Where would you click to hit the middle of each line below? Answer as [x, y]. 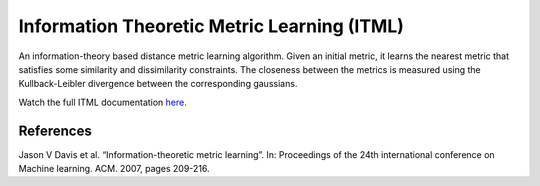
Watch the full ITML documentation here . [102, 102]
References [55, 130]
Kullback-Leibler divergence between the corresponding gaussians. [158, 84]
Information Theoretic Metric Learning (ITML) [211, 26]
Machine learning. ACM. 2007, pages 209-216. [114, 169]
